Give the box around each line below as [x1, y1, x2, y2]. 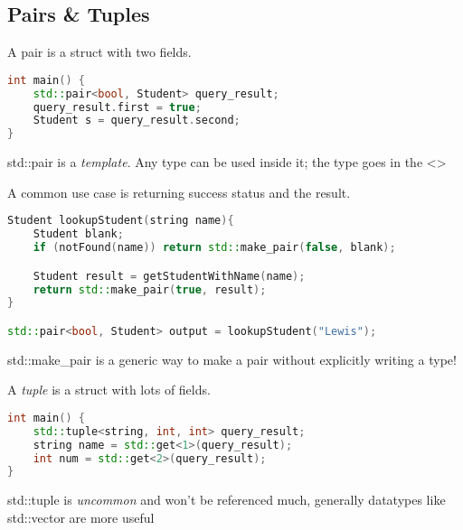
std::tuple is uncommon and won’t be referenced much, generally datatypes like [7, 490, 446, 509]
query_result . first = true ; [33, 100, 202, 114]
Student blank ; [33, 228, 124, 241]
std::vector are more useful [7, 507, 155, 526]
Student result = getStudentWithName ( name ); [33, 269, 306, 283]
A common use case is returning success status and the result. [7, 182, 351, 201]
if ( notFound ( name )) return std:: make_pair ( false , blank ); [33, 241, 396, 255]
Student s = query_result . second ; [33, 114, 241, 127]
